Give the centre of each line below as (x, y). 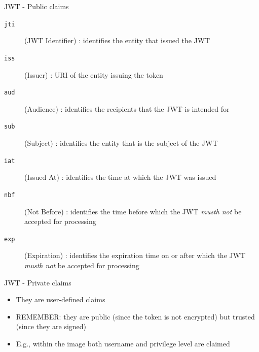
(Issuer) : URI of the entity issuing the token (94, 74)
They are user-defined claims (61, 299)
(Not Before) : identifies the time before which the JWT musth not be (133, 211)
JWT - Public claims (36, 6)
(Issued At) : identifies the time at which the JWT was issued (120, 177)
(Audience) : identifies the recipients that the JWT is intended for (127, 108)
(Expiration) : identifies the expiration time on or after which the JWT (135, 255)
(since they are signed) (51, 326)
